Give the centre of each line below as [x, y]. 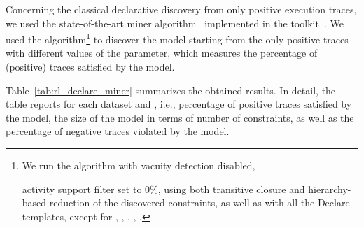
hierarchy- [330, 188]
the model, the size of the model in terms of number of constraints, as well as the [180, 117]
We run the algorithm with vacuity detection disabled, [139, 165]
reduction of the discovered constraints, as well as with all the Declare [199, 202]
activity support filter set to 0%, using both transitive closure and [163, 188]
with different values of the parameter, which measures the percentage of [162, 53]
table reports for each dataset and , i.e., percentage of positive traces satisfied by [179, 104]
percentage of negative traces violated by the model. [118, 131]
